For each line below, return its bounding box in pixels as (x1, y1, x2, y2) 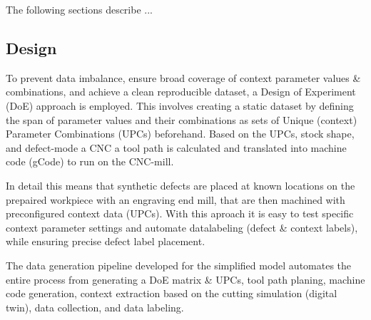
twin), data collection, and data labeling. (6, 299, 184, 314)
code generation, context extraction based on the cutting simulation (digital (6, 286, 337, 301)
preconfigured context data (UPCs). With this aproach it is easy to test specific (6, 206, 354, 221)
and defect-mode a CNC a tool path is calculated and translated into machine (6, 140, 347, 155)
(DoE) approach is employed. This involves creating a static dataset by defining (6, 98, 354, 113)
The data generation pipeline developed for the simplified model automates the (6, 257, 352, 272)
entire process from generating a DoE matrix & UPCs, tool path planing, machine (6, 272, 365, 287)
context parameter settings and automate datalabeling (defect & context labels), (6, 220, 358, 234)
